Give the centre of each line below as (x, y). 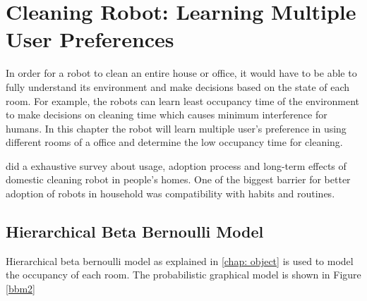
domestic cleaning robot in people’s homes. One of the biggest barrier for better (178, 179)
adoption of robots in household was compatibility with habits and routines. (170, 193)
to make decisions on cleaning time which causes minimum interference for (167, 115)
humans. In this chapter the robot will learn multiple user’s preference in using (176, 128)
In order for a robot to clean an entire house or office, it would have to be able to (181, 73)
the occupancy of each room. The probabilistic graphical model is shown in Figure (183, 275)
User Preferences (90, 39)
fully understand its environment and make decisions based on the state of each (178, 86)
